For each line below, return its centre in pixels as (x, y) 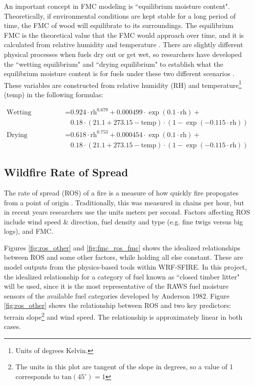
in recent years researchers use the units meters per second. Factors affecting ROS (127, 212)
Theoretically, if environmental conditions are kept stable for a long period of (120, 15)
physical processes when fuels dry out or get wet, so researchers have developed (123, 54)
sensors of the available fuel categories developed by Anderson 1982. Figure (117, 295)
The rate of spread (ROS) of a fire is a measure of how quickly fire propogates (121, 192)
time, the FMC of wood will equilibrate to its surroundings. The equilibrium (119, 25)
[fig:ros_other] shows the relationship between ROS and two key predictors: (118, 305)
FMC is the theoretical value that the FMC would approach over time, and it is (124, 35)
